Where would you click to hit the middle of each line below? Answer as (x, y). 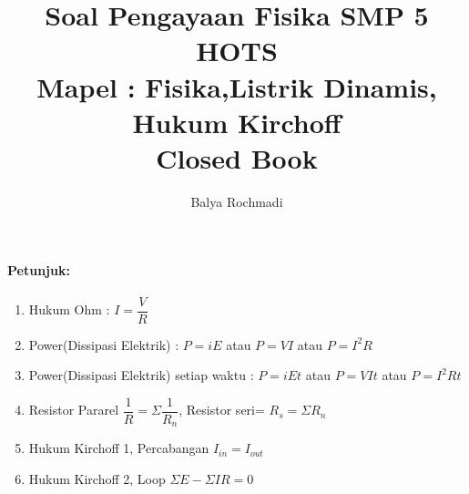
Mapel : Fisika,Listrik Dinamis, (237, 86)
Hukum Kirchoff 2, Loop (97, 479)
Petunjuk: (39, 270)
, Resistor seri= (222, 410)
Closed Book (237, 157)
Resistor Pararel (74, 410)
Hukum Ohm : (69, 309)
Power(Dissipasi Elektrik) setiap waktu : (141, 375)
